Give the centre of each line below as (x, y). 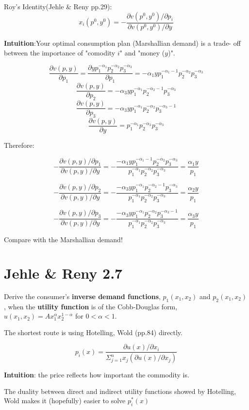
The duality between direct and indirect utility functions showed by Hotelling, (120, 391)
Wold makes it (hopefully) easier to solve (65, 401)
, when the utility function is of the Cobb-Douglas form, (91, 306)
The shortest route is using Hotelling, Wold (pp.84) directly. (93, 332)
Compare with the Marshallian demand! (63, 240)
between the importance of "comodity (60, 53)
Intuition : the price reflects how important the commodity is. (97, 375)
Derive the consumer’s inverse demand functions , (82, 296)
